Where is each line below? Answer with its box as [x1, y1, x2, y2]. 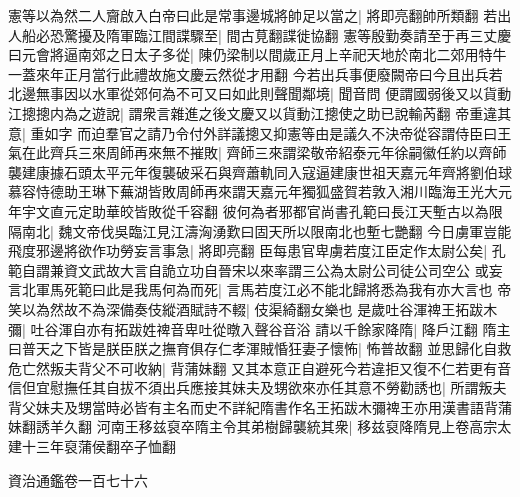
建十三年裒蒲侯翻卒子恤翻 [8, 436, 176, 457]
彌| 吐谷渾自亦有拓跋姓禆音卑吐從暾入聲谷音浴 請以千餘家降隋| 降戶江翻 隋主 [8, 318, 511, 339]
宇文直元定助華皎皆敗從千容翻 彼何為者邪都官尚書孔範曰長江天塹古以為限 [21, 200, 503, 221]
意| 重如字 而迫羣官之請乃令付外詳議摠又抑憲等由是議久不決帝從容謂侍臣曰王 [8, 122, 512, 143]
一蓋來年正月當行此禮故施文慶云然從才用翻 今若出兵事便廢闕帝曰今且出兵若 [8, 63, 503, 84]
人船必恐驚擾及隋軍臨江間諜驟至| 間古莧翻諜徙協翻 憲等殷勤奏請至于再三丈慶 [8, 24, 512, 45]
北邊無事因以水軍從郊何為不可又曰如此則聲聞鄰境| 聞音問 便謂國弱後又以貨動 [8, 83, 512, 104]
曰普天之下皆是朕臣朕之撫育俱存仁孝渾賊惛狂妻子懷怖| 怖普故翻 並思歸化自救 [8, 338, 512, 359]
